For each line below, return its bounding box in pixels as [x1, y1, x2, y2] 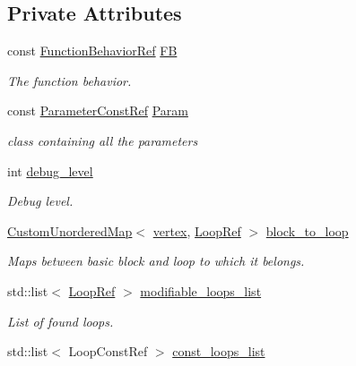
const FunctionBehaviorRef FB [7, 41, 178, 60]
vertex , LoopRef [152, 221, 241, 240]
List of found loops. [7, 311, 114, 330]
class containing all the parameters [7, 131, 198, 149]
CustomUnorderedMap [7, 221, 133, 240]
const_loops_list [172, 342, 265, 361]
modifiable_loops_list [140, 281, 262, 300]
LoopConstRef [68, 342, 148, 361]
